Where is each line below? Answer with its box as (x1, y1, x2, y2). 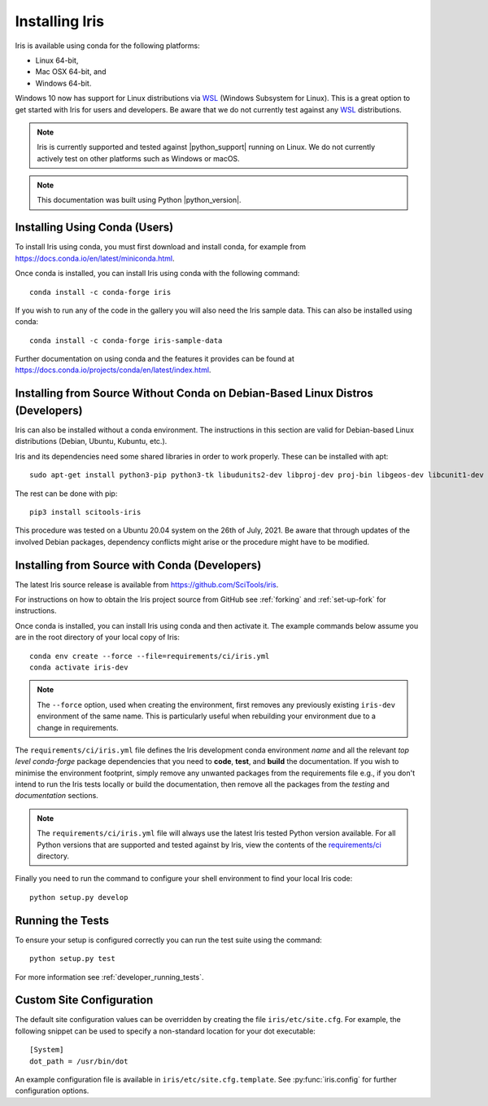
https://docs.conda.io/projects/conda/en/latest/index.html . (15, 365, 211, 375)
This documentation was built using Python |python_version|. (37, 195, 242, 205)
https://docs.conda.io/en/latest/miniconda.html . (15, 253, 175, 263)
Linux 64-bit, (35, 55, 79, 65)
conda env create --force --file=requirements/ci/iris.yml (29, 652, 270, 661)
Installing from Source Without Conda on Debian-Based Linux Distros (15, 387, 373, 401)
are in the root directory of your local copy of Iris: (15, 632, 181, 643)
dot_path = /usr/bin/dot (29, 1056, 129, 1066)
